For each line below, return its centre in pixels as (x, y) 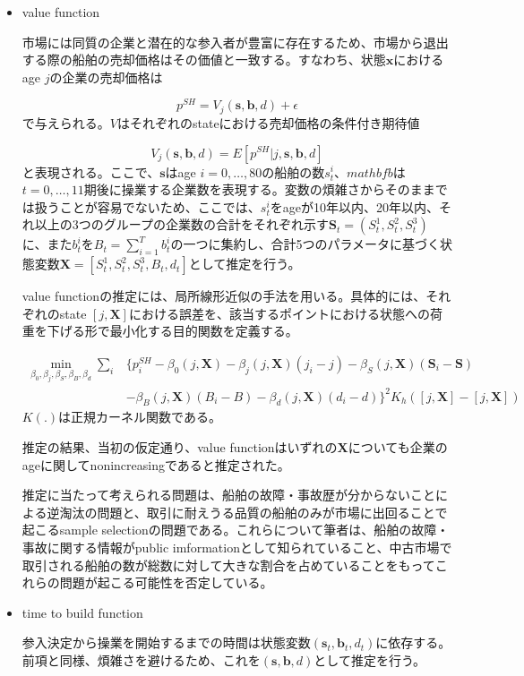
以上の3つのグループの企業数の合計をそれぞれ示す (181, 224)
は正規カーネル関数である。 (140, 417)
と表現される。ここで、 (91, 171)
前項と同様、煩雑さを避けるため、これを (141, 659)
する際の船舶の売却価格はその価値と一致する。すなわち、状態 (204, 60)
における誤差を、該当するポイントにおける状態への (279, 313)
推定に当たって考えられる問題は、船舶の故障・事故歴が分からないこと (229, 495)
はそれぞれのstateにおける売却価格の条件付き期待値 (268, 122)
